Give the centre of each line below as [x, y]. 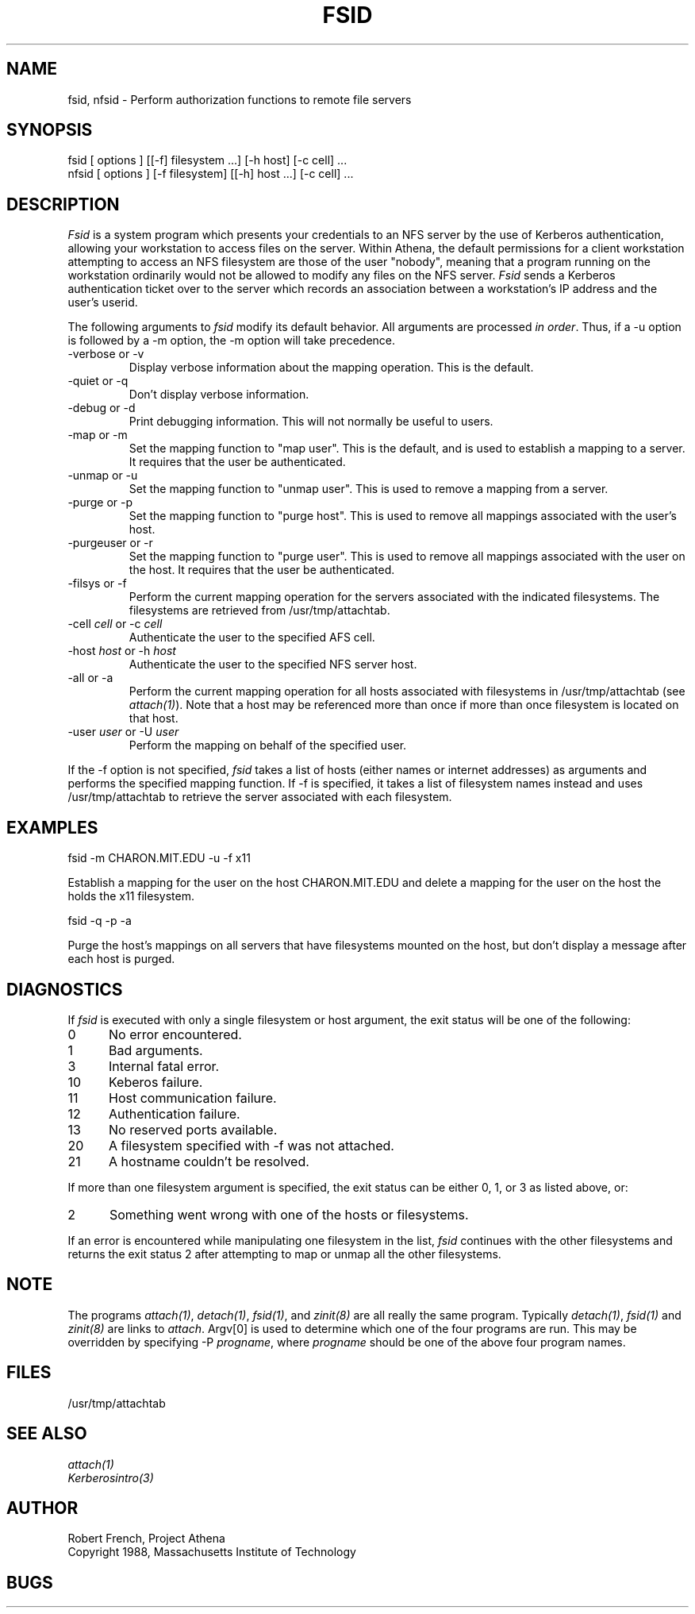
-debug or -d [102, 408]
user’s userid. [103, 302]
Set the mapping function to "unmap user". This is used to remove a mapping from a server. [369, 489]
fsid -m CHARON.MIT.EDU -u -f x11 [159, 858]
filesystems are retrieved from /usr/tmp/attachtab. [259, 611]
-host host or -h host [122, 651]
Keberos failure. [156, 1082]
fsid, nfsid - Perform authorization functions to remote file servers [240, 99]
